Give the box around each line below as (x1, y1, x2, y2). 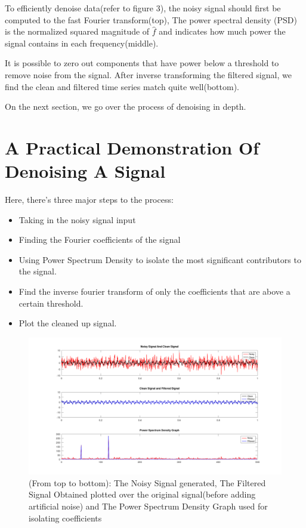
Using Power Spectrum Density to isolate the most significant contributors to (18, 253, 301, 265)
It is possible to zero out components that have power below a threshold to (5, 57, 279, 69)
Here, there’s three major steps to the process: (5, 193, 174, 206)
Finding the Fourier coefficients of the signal (18, 233, 181, 246)
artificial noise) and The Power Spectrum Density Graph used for (29, 499, 268, 512)
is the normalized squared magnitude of (5, 25, 150, 38)
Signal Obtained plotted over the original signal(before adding (29, 488, 256, 501)
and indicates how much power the (159, 25, 286, 38)
